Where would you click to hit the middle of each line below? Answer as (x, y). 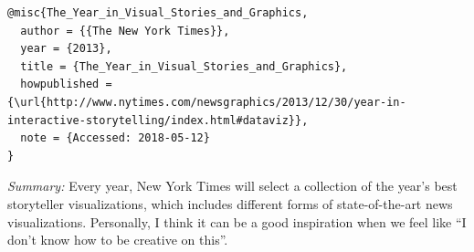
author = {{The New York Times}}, (125, 31)
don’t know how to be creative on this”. (118, 240)
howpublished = (66, 84)
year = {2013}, (66, 49)
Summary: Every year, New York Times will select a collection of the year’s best (232, 186)
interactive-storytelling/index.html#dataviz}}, (158, 120)
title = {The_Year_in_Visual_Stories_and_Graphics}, (184, 66)
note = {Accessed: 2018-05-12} (115, 138)
